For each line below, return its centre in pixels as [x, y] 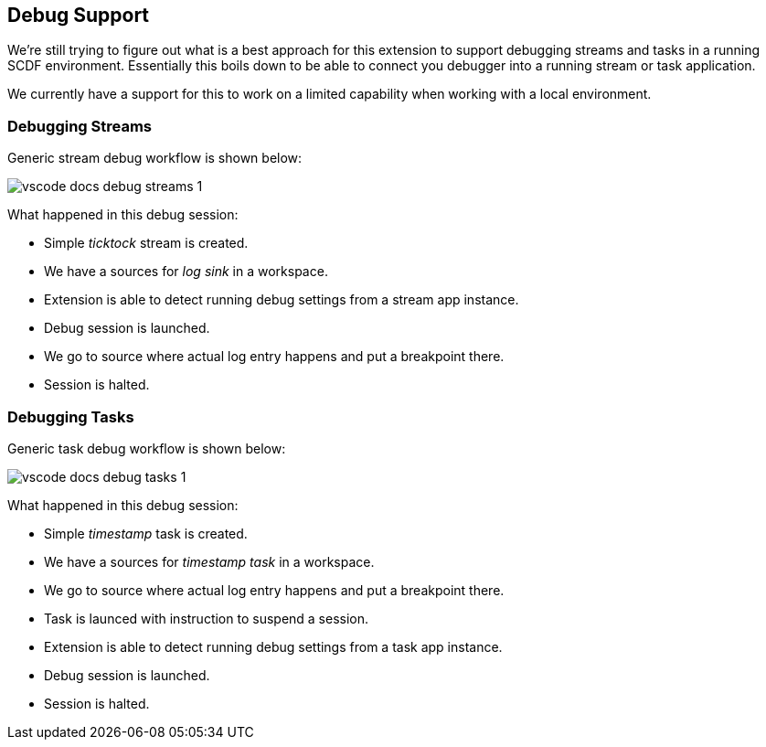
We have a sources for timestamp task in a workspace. [209, 561]
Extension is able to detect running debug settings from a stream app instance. [282, 300]
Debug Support [79, 15]
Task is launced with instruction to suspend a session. [207, 618]
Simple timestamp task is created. [146, 533]
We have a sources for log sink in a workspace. [186, 272]
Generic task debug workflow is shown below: [147, 448]
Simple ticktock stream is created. [146, 243]
